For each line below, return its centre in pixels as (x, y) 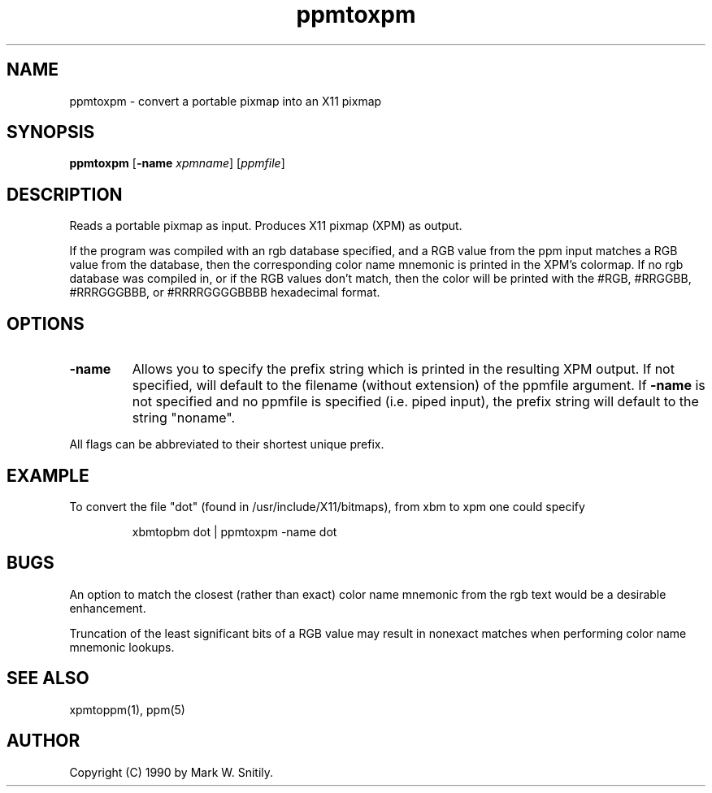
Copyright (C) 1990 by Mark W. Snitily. (171, 772)
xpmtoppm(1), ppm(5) (127, 709)
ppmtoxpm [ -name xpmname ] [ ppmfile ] (177, 163)
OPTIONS (46, 323)
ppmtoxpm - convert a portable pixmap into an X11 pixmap (226, 101)
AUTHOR (43, 741)
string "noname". (184, 418)
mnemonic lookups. (122, 647)
